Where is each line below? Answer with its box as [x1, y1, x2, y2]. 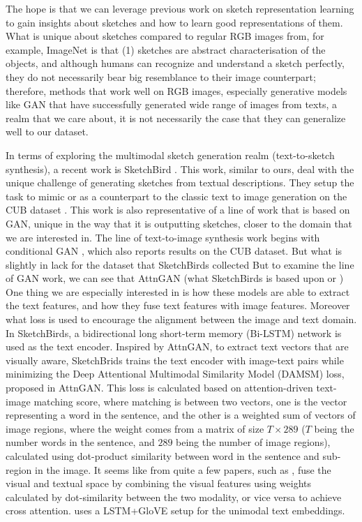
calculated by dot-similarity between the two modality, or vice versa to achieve [6, 489, 342, 504]
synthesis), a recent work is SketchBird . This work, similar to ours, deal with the [6, 161, 354, 176]
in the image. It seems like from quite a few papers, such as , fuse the [35, 462, 331, 477]
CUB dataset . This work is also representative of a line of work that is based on [6, 202, 350, 217]
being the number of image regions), [176, 435, 331, 449]
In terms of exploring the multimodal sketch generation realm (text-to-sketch [6, 147, 335, 162]
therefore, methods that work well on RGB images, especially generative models [6, 83, 347, 98]
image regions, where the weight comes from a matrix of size [6, 421, 264, 435]
